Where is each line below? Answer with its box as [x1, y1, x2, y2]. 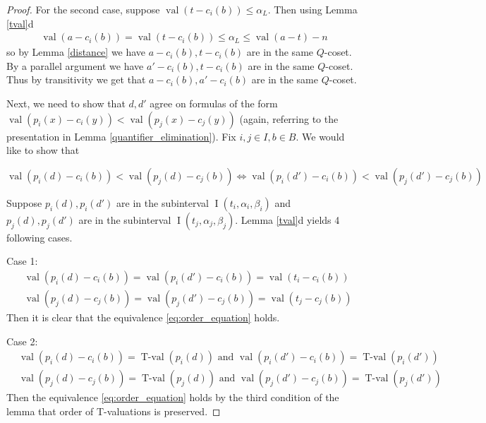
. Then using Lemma [267, 2, 358, 16]
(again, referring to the [239, 111, 339, 126]
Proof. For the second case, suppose [6, 2, 160, 16]
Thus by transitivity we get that [6, 72, 146, 87]
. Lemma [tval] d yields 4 [235, 212, 340, 227]
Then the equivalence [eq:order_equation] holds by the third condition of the [6, 390, 339, 405]
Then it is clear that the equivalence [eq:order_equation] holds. [6, 310, 280, 325]
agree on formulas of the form [150, 96, 278, 110]
